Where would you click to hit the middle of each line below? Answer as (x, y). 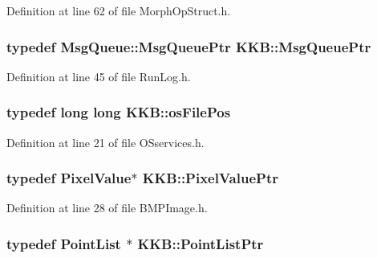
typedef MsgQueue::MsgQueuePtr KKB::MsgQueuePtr (189, 46)
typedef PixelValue (69, 178)
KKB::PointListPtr (201, 243)
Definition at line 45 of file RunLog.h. (99, 76)
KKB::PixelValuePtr (210, 178)
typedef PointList (64, 243)
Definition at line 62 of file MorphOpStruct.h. (119, 10)
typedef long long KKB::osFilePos (119, 112)
